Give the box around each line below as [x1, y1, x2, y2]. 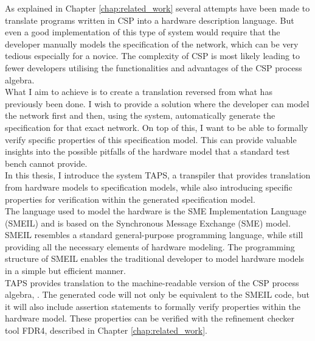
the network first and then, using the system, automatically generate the [5, 109, 275, 122]
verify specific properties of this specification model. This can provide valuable [5, 133, 297, 146]
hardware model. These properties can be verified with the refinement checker [5, 312, 294, 325]
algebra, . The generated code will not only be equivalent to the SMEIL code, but [5, 288, 310, 301]
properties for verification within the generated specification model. [5, 192, 255, 205]
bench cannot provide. [5, 156, 88, 169]
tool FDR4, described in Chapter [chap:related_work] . [5, 324, 207, 337]
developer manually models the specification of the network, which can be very [5, 37, 299, 50]
